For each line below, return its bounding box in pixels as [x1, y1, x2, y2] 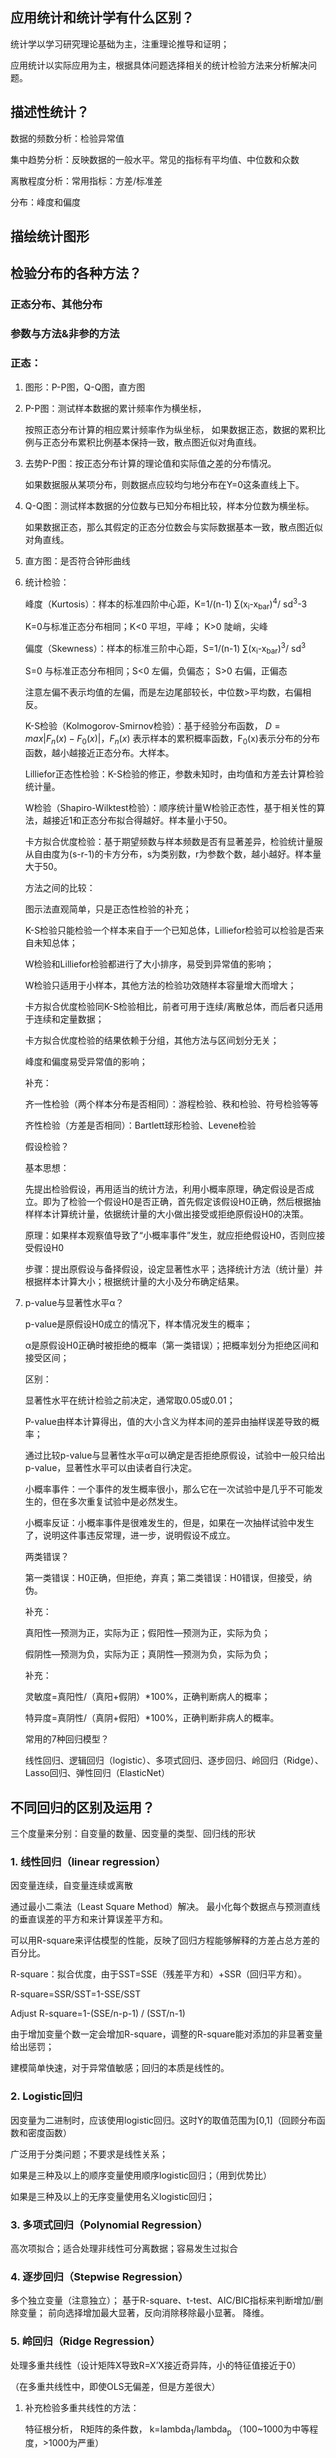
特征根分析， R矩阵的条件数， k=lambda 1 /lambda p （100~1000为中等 [24, 2423, 310, 2437]
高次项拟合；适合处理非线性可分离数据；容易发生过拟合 [10, 2242, 238, 2254]
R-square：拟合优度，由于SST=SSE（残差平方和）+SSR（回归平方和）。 [10, 1968, 308, 1980]
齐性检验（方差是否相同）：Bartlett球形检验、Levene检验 [24, 1119, 257, 1132]
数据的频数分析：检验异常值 [10, 132, 125, 144]
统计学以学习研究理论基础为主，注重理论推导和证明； [10, 38, 230, 50]
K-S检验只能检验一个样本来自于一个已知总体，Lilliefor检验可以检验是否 [24, 924, 316, 937]
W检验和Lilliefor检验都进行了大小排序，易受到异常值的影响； [24, 958, 275, 970]
